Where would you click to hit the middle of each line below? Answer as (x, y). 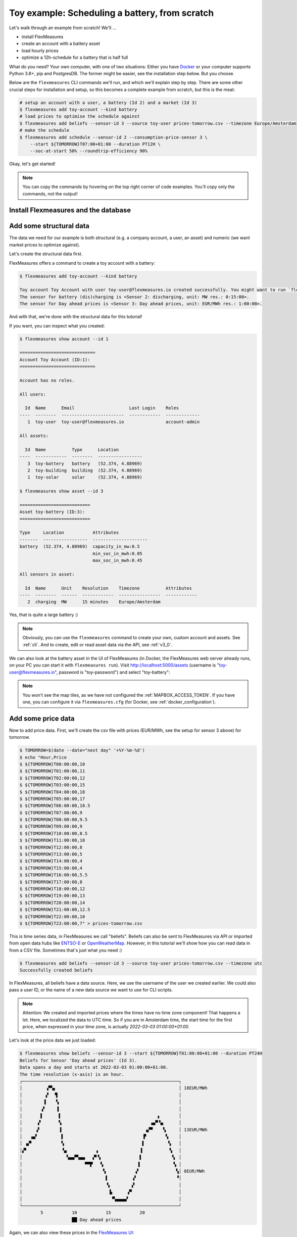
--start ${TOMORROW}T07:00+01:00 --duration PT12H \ (95, 144)
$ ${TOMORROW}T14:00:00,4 (51, 861)
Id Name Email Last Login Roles (102, 408)
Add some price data (42, 718)
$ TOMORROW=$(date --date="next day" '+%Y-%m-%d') (82, 750)
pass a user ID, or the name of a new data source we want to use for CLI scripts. (91, 990)
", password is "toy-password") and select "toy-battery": (112, 672)
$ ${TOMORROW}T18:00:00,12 (52, 889)
